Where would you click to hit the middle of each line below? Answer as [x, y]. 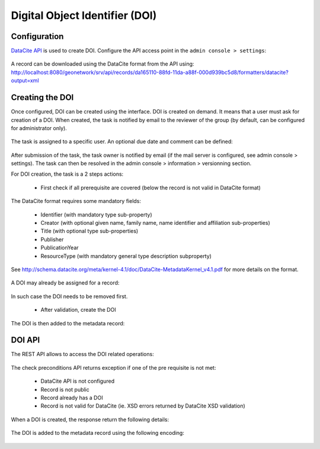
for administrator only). [39, 128]
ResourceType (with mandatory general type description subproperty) [126, 256]
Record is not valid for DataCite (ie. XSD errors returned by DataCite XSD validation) [143, 406]
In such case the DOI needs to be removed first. [69, 296]
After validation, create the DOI [78, 310]
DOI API [25, 340]
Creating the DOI [42, 98]
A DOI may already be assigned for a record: [65, 283]
